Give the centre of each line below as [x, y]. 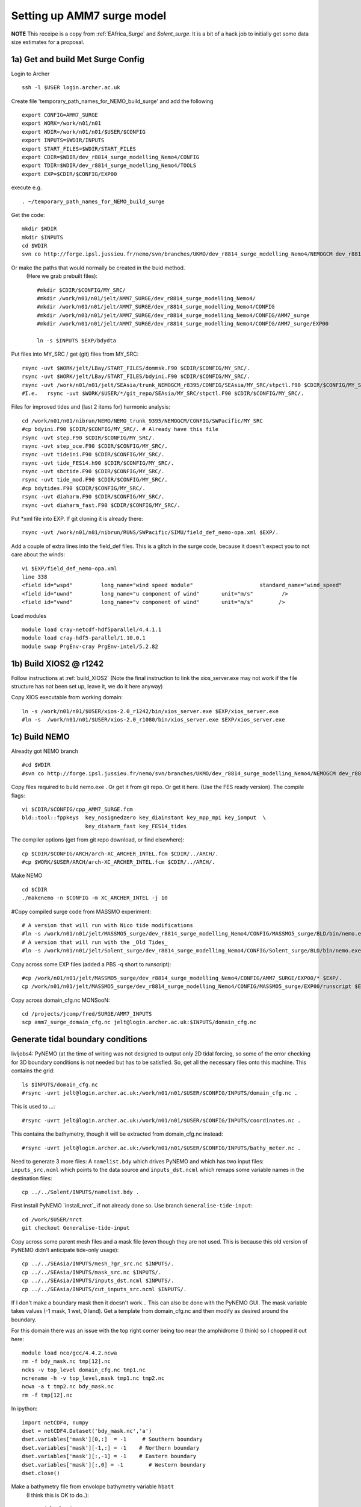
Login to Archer [30, 74]
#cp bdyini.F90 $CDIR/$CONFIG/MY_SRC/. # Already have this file [120, 429]
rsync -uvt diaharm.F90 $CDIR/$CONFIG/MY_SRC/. [93, 497]
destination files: [32, 1178]
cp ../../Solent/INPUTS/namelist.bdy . [81, 1192]
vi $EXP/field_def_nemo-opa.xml [69, 568]
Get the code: [28, 215]
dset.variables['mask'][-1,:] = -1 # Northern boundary [111, 1448]
